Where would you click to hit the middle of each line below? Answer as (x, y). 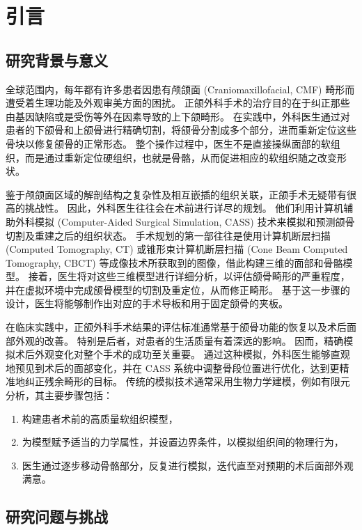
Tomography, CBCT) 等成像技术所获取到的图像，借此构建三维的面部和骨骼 (174, 262)
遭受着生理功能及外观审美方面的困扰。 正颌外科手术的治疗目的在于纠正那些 (178, 103)
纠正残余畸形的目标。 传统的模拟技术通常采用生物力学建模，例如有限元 (187, 381)
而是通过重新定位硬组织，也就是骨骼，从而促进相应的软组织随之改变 (181, 157)
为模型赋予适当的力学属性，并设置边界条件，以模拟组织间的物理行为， (183, 442)
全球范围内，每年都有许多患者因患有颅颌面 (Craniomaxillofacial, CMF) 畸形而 (180, 89)
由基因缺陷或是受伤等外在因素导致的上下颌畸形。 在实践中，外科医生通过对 (178, 116)
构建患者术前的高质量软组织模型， (100, 418)
